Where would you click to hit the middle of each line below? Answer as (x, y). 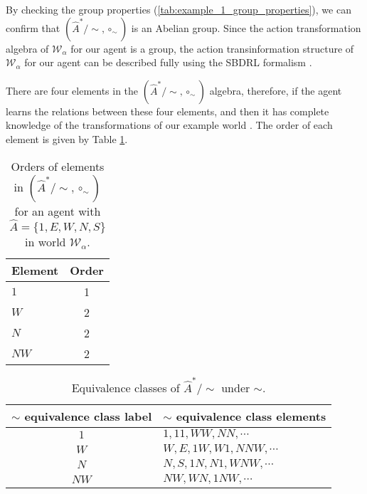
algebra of (27, 48)
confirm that (33, 27)
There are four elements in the (72, 90)
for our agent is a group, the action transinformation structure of (212, 48)
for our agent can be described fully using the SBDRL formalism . (168, 62)
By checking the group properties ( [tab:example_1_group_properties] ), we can (179, 9)
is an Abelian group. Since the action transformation (246, 27)
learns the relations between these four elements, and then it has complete (167, 111)
